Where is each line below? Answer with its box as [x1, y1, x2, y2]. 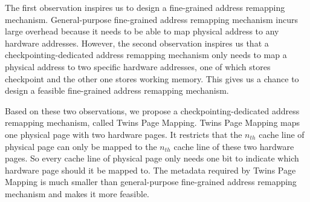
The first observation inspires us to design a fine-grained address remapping [5, 1, 285, 13]
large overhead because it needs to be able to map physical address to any [5, 25, 279, 37]
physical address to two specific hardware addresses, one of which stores [5, 60, 271, 73]
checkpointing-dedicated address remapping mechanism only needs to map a [5, 48, 287, 61]
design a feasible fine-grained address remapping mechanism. [5, 84, 229, 97]
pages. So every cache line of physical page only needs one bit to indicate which [5, 152, 299, 165]
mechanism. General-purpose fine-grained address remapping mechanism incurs [5, 13, 298, 25]
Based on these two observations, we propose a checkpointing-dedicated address [5, 104, 300, 117]
